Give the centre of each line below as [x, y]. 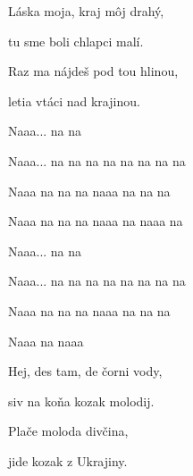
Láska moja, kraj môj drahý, [86, 11]
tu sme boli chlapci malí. [76, 41]
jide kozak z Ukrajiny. [68, 460]
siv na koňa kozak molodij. [81, 401]
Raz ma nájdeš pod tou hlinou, [93, 71]
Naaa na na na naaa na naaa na [96, 221]
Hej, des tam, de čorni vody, [85, 371]
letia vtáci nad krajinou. [74, 100]
